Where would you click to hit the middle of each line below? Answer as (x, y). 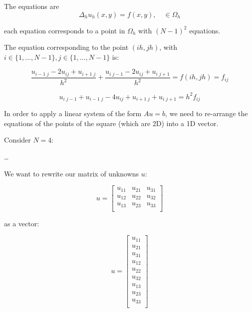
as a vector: (22, 223)
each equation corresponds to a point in (65, 30)
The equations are (32, 6)
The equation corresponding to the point (66, 47)
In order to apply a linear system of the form (73, 113)
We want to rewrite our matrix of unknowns (72, 173)
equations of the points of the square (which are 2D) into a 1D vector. (111, 123)
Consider (17, 140)
